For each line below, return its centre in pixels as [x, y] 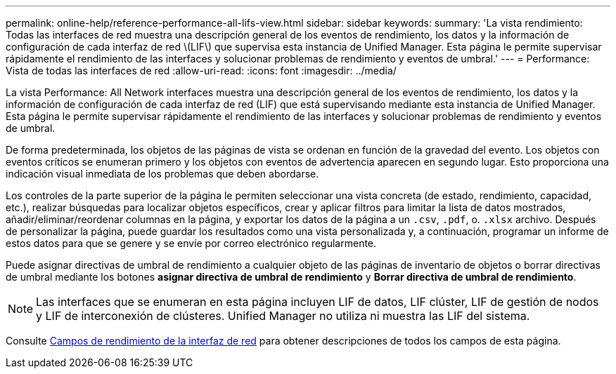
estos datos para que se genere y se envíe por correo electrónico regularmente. [191, 243]
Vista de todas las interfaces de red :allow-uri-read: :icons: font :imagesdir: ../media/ [201, 71]
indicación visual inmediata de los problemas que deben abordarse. [162, 174]
